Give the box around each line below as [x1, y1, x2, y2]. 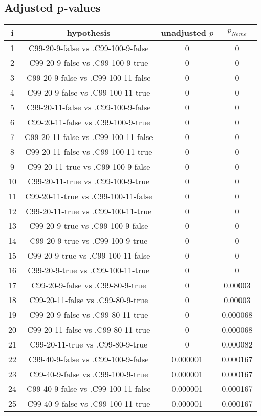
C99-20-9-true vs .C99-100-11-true [28, 264, 150, 276]
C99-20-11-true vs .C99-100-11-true [26, 205, 152, 217]
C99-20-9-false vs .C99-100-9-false [29, 42, 149, 54]
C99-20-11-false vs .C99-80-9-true [29, 294, 148, 306]
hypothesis [67, 27, 111, 39]
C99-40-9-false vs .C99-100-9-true [29, 368, 148, 380]
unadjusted [161, 27, 206, 39]
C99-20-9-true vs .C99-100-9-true [30, 235, 148, 247]
